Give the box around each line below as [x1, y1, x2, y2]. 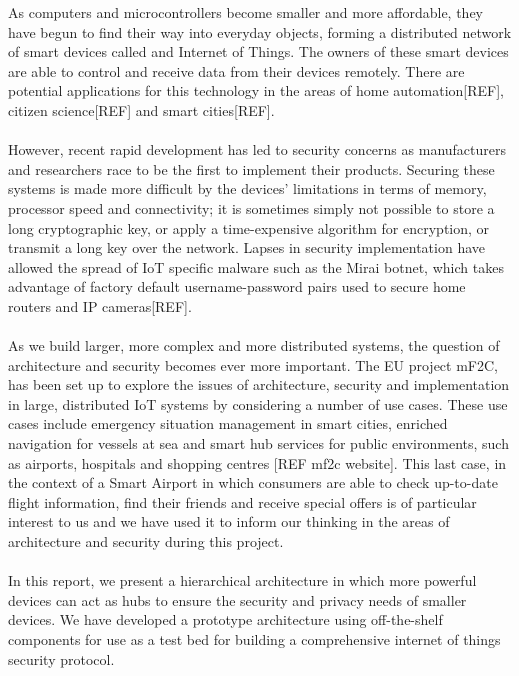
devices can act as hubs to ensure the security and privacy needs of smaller [8, 589, 467, 610]
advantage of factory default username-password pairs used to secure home [8, 276, 466, 297]
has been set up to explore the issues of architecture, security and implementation [8, 374, 510, 395]
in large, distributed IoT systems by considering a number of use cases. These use [8, 393, 508, 414]
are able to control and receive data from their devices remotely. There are [8, 60, 465, 81]
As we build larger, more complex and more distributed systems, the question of [8, 335, 500, 356]
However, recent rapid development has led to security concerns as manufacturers [8, 139, 506, 160]
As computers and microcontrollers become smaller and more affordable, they [8, 2, 483, 22]
